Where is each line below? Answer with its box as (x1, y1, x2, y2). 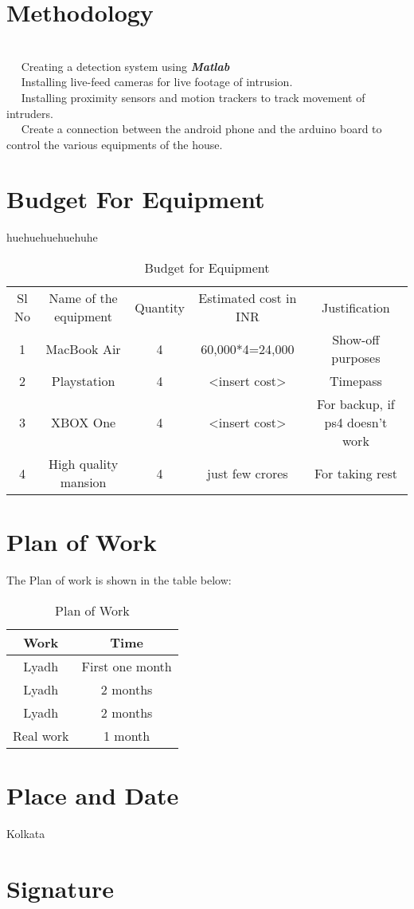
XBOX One (51, 413, 116, 431)
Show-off (332, 330, 380, 348)
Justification (322, 297, 390, 317)
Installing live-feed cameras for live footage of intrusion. (21, 73, 293, 90)
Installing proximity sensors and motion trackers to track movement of (21, 89, 365, 105)
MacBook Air (45, 339, 121, 358)
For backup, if (317, 395, 395, 413)
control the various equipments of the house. (6, 136, 223, 152)
